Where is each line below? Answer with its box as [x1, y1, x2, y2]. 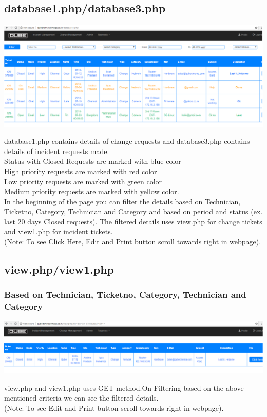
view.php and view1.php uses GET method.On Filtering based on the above [4, 382, 244, 393]
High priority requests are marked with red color [4, 165, 157, 176]
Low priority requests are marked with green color [4, 176, 162, 186]
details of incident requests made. [4, 145, 109, 156]
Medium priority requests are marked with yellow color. [4, 186, 179, 197]
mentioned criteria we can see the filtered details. [4, 392, 159, 403]
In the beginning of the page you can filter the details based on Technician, [4, 196, 241, 206]
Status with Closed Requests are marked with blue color [4, 156, 181, 166]
